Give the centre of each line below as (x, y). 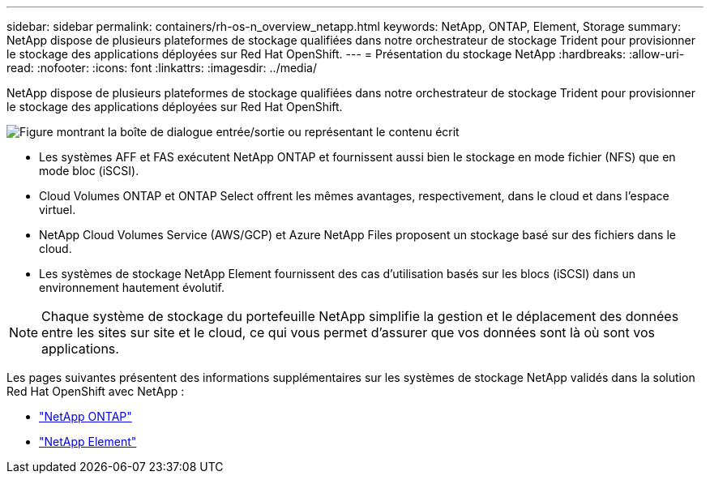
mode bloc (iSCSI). (89, 171)
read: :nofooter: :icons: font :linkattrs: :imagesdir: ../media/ (162, 68)
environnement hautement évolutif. (132, 287)
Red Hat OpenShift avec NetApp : (96, 391)
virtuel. (58, 210)
